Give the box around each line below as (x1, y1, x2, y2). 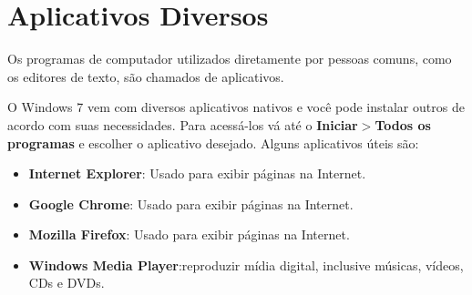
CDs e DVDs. (28, 273, 105, 292)
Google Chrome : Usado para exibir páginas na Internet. (28, 194, 354, 213)
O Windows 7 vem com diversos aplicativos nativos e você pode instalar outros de (7, 97, 465, 117)
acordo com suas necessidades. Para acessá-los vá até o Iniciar (7, 115, 358, 134)
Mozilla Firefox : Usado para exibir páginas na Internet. (28, 225, 350, 244)
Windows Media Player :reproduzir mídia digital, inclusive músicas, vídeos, (28, 255, 464, 274)
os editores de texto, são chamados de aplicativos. (7, 66, 284, 86)
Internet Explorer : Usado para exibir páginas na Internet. (28, 164, 366, 183)
